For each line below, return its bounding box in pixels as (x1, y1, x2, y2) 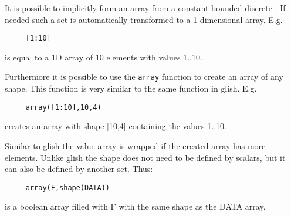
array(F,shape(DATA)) (25, 183, 110, 192)
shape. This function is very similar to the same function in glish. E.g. (5, 82, 257, 95)
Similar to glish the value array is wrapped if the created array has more (5, 139, 266, 151)
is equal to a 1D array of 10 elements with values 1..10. (5, 50, 202, 63)
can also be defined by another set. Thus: (5, 163, 153, 175)
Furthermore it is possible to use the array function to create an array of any (5, 70, 283, 83)
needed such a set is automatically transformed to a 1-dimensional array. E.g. (5, 13, 283, 25)
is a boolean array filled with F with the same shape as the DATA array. (5, 200, 266, 212)
